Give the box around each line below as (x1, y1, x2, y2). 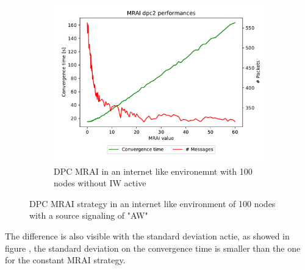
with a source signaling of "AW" (29, 209, 148, 222)
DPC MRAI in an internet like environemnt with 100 (54, 164, 253, 177)
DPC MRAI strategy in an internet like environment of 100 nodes (29, 197, 276, 210)
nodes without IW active (54, 177, 146, 189)
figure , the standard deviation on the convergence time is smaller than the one (5, 241, 301, 254)
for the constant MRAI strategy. (5, 254, 126, 266)
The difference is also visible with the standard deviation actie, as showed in (5, 229, 290, 242)
